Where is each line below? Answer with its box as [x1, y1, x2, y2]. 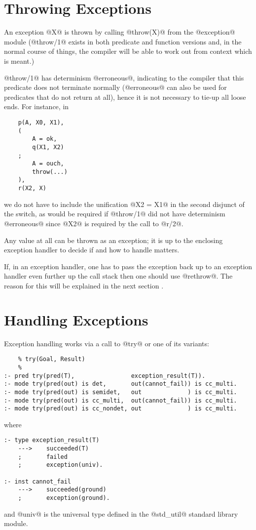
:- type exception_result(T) [4, 437, 100, 444]
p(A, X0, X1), [18, 119, 64, 126]
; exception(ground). [18, 494, 110, 502]
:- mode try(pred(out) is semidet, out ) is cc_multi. [4, 388, 237, 396]
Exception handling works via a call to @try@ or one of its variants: [4, 338, 209, 348]
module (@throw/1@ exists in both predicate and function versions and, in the [4, 36, 242, 46]
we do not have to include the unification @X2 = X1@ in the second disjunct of [4, 199, 245, 209]
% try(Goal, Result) [18, 356, 85, 363]
